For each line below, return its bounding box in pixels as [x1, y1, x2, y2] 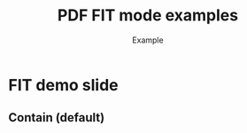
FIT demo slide [8, 74, 119, 95]
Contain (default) [8, 110, 105, 125]
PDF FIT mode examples [57, 5, 239, 26]
